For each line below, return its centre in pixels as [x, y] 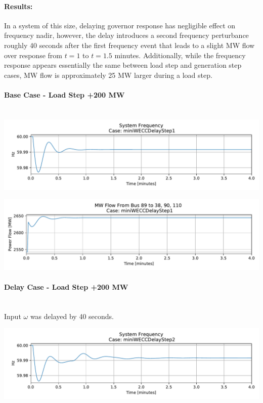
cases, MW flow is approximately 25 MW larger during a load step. [108, 75]
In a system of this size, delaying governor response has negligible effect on [120, 25]
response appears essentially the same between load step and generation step [123, 65]
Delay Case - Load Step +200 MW [66, 287]
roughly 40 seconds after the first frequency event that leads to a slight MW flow [129, 45]
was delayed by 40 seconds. [72, 316]
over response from [33, 55]
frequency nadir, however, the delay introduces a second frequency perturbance [126, 35]
